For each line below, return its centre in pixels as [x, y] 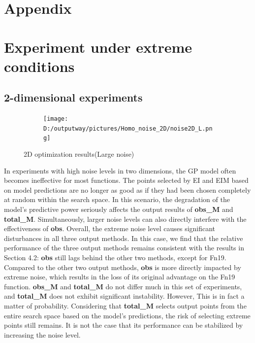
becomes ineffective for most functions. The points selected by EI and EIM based [126, 180]
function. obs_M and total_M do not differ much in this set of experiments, [123, 286]
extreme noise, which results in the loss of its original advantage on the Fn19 [120, 277]
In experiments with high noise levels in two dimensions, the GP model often [120, 170]
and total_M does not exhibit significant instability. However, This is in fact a [124, 296]
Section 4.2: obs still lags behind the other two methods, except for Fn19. [115, 257]
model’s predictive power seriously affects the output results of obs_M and [119, 209]
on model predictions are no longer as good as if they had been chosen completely [127, 189]
